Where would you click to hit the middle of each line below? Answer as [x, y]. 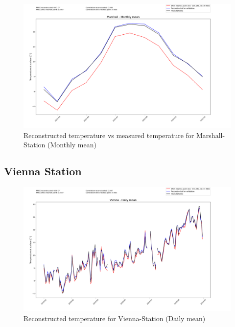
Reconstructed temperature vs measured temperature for [109, 135]
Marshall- [211, 135]
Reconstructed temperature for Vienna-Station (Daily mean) [115, 318]
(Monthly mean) [72, 145]
